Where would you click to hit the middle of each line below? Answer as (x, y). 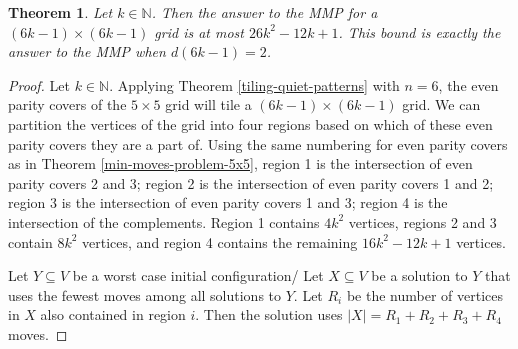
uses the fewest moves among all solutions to (145, 294)
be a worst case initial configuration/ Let (198, 275)
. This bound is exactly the (419, 31)
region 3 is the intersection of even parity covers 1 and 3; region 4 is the (228, 202)
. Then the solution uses (269, 314)
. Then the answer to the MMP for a (264, 12)
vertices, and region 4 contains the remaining (220, 241)
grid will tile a (208, 104)
